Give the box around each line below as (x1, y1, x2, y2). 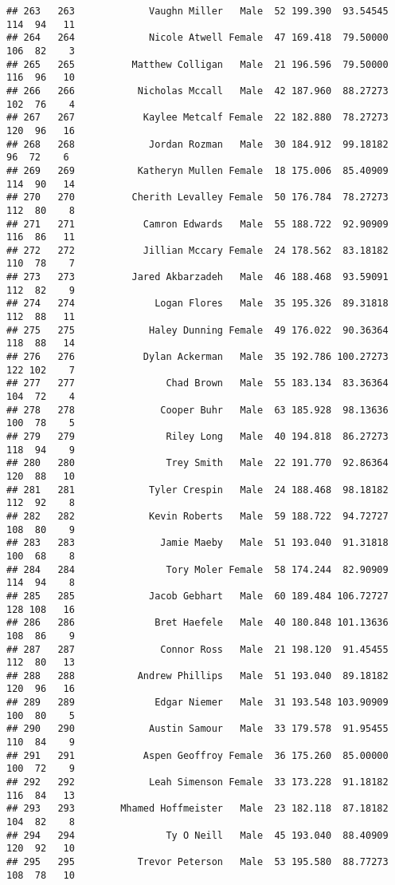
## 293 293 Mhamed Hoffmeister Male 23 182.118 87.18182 (6, 803, 389, 815)
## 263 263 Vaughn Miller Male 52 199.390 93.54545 (6, 6, 389, 17)
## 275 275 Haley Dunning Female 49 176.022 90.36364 (6, 324, 389, 336)
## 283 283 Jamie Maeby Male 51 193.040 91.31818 (6, 537, 389, 549)
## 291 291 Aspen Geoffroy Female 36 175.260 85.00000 (6, 749, 389, 761)
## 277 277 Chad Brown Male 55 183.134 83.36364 (6, 377, 389, 389)
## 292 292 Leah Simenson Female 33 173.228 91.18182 (6, 776, 389, 788)
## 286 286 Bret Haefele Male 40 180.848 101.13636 (6, 617, 389, 629)
